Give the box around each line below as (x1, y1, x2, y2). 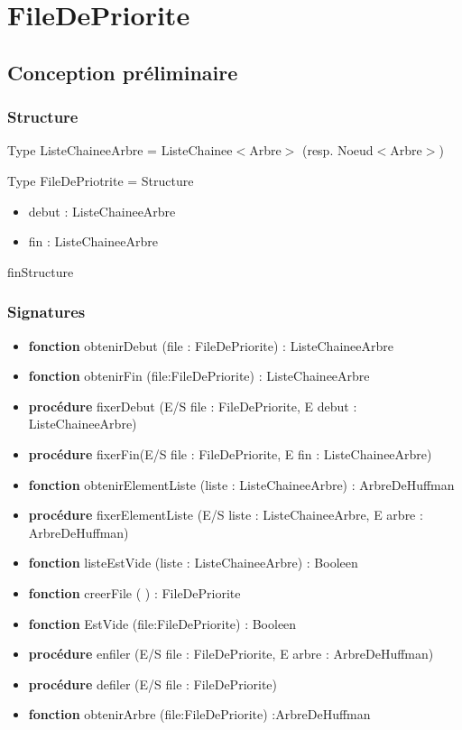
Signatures (7, 300, 86, 323)
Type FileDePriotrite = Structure (7, 171, 194, 189)
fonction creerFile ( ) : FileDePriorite (28, 583, 241, 602)
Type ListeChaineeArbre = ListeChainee (7, 141, 233, 160)
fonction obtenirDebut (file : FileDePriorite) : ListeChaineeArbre (28, 336, 393, 355)
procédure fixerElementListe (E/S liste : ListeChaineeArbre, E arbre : (28, 505, 423, 524)
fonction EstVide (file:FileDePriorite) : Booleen (28, 614, 297, 633)
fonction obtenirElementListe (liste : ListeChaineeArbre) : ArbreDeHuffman (28, 475, 455, 494)
